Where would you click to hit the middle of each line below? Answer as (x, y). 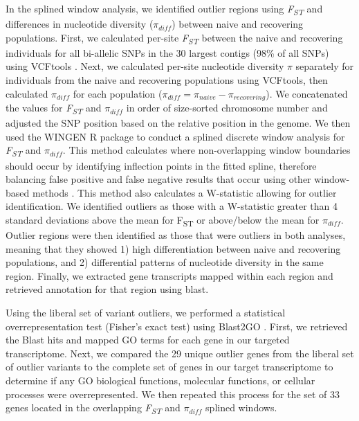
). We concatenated (307, 93)
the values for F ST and (54, 108)
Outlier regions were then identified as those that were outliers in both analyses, (176, 235)
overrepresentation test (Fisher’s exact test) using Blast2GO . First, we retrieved (177, 326)
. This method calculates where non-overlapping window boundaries (206, 150)
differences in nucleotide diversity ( (80, 24)
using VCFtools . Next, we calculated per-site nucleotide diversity (145, 66)
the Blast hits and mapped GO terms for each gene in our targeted (148, 340)
